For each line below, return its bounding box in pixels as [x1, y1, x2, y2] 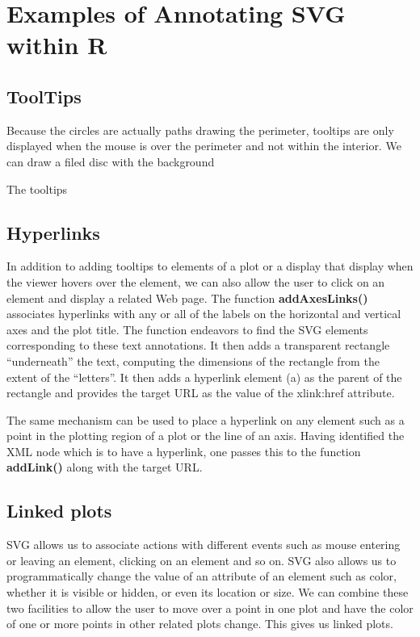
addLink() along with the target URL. [6, 459, 203, 476]
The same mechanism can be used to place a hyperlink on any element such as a [6, 411, 405, 428]
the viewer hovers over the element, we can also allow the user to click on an [6, 273, 385, 290]
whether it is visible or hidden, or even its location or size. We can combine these [6, 584, 409, 601]
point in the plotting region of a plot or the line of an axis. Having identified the [6, 427, 405, 444]
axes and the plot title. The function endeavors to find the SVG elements [6, 321, 368, 337]
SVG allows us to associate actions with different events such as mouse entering [6, 536, 401, 553]
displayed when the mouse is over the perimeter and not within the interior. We [6, 137, 401, 154]
